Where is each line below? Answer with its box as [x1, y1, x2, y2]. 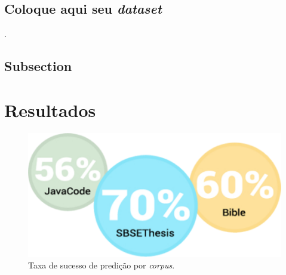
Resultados [4, 97, 96, 122]
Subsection [4, 57, 72, 75]
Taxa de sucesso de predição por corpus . [28, 259, 175, 271]
